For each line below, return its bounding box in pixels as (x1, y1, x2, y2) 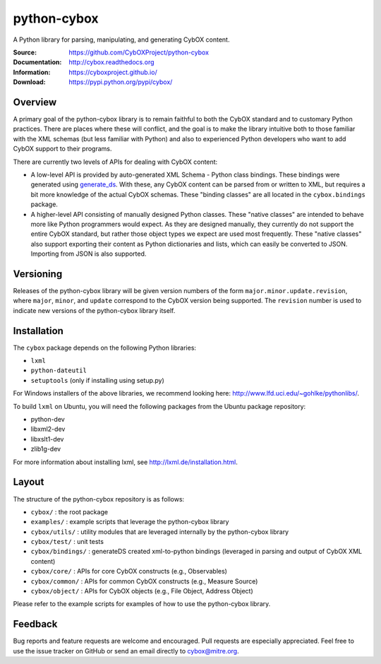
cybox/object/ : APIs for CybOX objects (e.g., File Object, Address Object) (30, 587, 253, 595)
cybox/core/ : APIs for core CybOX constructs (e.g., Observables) (30, 567, 227, 576)
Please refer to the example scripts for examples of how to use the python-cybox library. (13, 600, 271, 608)
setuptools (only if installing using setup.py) (30, 376, 165, 384)
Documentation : (13, 58, 62, 66)
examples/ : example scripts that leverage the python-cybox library (30, 518, 229, 526)
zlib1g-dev (30, 445, 61, 453)
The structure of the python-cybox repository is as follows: (13, 494, 185, 503)
